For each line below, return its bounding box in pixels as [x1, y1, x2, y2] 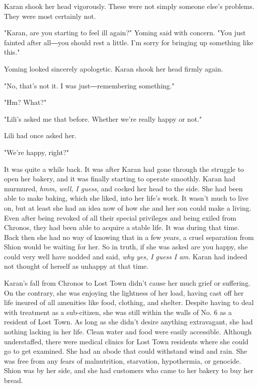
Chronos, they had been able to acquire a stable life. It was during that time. [4, 222, 240, 232]
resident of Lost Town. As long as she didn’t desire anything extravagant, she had [4, 316, 253, 327]
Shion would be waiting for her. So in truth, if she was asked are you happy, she [4, 241, 248, 252]
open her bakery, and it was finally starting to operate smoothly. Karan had [4, 173, 236, 184]
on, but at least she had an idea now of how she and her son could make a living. [4, 202, 252, 213]
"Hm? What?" [4, 97, 47, 107]
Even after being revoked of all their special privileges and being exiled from [4, 212, 237, 223]
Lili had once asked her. [4, 130, 77, 141]
